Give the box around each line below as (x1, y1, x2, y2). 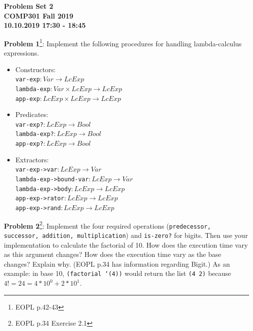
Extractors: (15, 154, 49, 164)
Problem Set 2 (4, 1, 54, 11)
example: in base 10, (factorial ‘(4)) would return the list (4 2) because (4, 268, 231, 278)
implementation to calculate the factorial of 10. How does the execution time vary (4, 239, 248, 250)
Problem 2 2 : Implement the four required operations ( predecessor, (4, 219, 211, 231)
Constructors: (15, 64, 56, 74)
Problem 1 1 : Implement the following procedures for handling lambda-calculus (4, 37, 242, 48)
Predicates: (15, 109, 48, 119)
